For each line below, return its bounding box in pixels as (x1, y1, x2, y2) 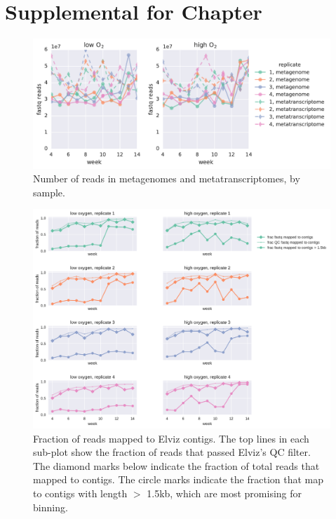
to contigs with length (33, 485, 128, 500)
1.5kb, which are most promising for (147, 485, 302, 500)
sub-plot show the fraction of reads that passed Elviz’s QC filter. (33, 445, 311, 459)
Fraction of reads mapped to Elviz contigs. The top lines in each (33, 431, 309, 445)
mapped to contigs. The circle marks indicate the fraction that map (33, 472, 324, 487)
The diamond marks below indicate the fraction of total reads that (33, 458, 320, 473)
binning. (33, 499, 68, 514)
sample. (33, 184, 65, 199)
